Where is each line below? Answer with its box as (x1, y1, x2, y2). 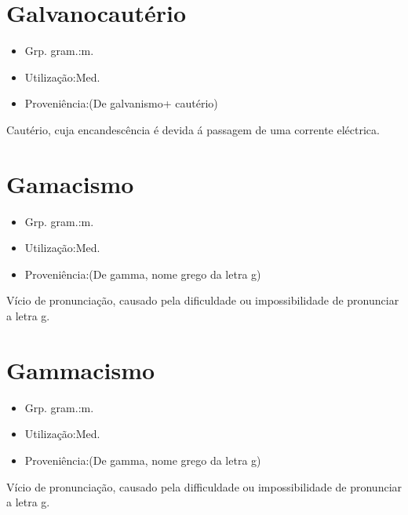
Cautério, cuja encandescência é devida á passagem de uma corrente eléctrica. (6, 121, 380, 137)
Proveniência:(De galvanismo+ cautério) (24, 95, 218, 111)
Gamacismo (6, 167, 134, 199)
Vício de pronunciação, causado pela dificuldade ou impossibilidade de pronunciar (6, 292, 399, 309)
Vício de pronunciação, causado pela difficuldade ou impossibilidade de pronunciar (6, 478, 403, 495)
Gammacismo (6, 353, 155, 385)
